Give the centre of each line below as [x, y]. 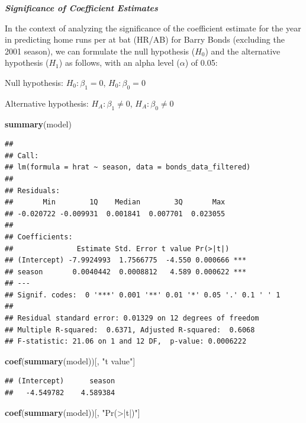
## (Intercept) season [60, 381]
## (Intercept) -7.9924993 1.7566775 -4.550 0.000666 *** [126, 260]
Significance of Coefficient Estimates [81, 8]
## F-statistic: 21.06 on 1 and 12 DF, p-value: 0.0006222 [126, 342]
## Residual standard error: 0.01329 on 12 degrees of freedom [132, 318]
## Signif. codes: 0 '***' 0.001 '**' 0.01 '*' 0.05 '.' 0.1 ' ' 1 [143, 295]
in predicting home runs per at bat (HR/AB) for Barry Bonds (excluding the [145, 39]
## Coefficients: [39, 237]
